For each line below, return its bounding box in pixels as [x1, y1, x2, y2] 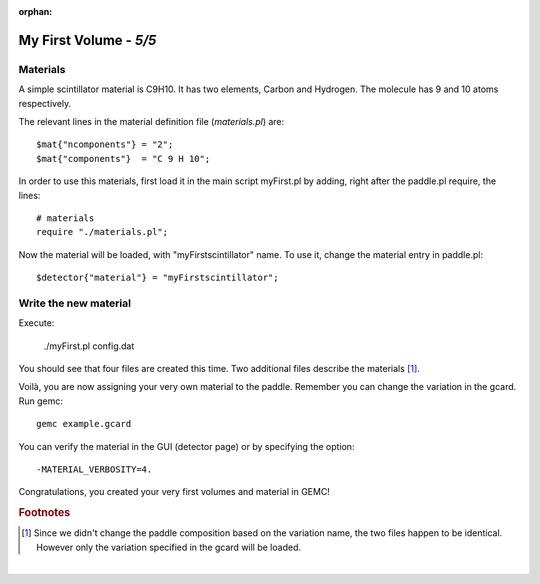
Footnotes [18, 506, 71, 520]
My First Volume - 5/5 [18, 31, 157, 49]
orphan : [18, 6, 53, 17]
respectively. [18, 97, 72, 109]
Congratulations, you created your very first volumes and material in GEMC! [18, 486, 330, 498]
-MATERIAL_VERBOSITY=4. [36, 463, 153, 475]
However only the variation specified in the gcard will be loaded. [36, 541, 302, 553]
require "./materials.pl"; [36, 226, 169, 238]
